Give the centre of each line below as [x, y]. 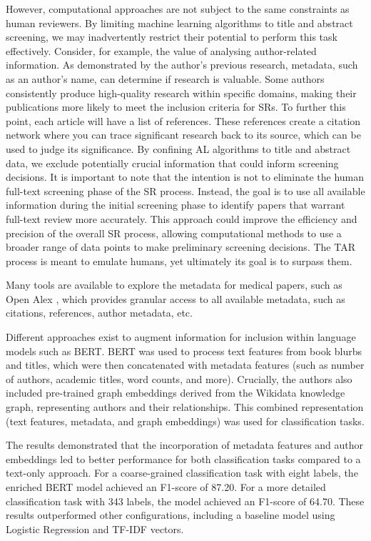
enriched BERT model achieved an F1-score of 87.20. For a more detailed [166, 487]
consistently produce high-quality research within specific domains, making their [181, 93]
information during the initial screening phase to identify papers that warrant [176, 205]
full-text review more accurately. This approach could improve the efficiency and [182, 218]
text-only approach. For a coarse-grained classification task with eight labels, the [182, 473]
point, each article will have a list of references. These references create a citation [183, 120]
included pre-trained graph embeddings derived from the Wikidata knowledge [176, 393]
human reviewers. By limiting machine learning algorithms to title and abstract [179, 23]
